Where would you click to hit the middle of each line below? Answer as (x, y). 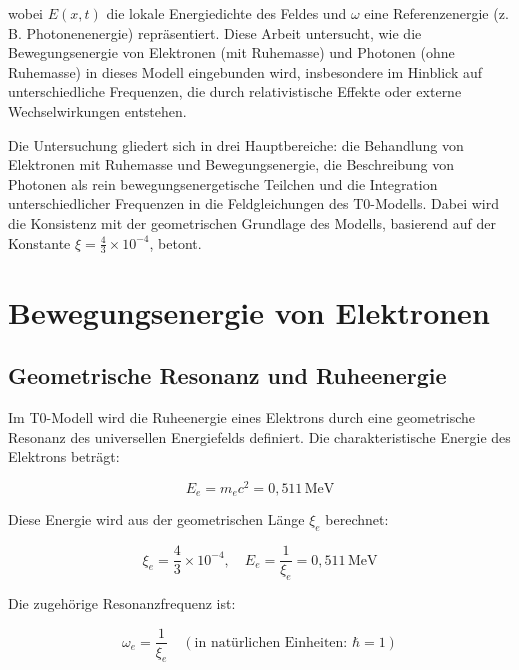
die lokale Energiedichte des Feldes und (226, 13)
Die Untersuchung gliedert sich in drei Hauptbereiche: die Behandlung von (236, 144)
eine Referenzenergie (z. (436, 13)
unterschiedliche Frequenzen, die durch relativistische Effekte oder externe (235, 91)
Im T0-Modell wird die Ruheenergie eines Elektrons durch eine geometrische (242, 416)
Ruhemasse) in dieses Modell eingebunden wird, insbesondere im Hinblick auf (245, 71)
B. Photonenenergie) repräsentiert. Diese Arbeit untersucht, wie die (215, 32)
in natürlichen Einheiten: (271, 642)
